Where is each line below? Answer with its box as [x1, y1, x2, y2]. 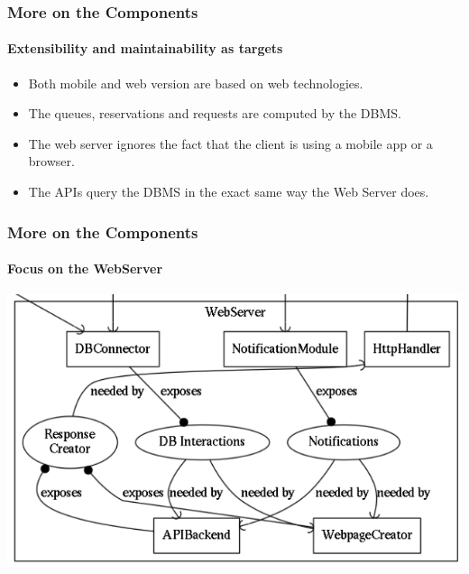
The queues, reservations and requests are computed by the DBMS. [28, 104, 401, 123]
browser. [28, 152, 75, 171]
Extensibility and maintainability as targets [7, 39, 283, 58]
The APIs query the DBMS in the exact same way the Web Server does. [28, 182, 429, 201]
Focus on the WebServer [7, 259, 163, 278]
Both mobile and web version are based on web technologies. [28, 73, 363, 92]
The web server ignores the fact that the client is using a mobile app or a [28, 134, 433, 153]
